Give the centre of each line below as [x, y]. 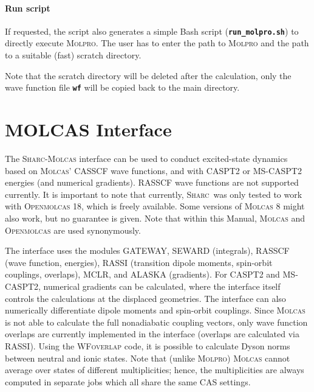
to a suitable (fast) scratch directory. [73, 55]
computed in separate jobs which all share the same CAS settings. [128, 381]
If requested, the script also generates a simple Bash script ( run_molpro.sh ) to [152, 31]
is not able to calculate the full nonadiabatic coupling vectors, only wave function [156, 322]
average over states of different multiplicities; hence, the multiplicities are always [155, 370]
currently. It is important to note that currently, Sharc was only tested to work [154, 194]
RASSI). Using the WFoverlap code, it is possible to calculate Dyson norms [148, 345]
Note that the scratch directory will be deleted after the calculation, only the [148, 75]
